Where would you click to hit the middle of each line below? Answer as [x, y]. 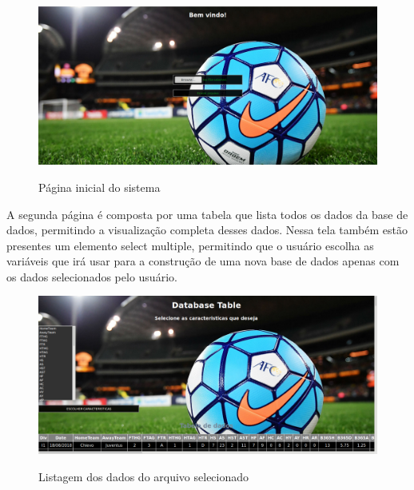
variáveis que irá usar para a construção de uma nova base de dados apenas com [203, 261]
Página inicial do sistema [100, 187]
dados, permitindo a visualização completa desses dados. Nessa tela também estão [207, 230]
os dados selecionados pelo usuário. [92, 276]
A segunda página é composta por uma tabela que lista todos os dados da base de [207, 214]
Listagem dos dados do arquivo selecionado [144, 476]
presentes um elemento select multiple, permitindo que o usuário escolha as [190, 245]
